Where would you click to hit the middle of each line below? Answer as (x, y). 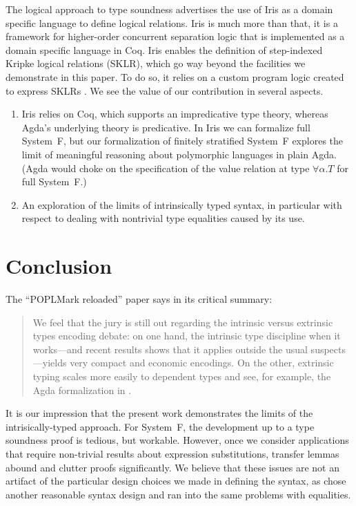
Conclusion (59, 266)
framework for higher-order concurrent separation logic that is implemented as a (175, 36)
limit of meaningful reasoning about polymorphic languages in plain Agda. (179, 154)
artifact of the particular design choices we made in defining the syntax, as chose (176, 481)
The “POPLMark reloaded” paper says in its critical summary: (139, 299)
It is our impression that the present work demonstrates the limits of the (159, 413)
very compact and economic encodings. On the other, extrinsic (202, 363)
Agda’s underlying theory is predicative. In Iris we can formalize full (166, 127)
